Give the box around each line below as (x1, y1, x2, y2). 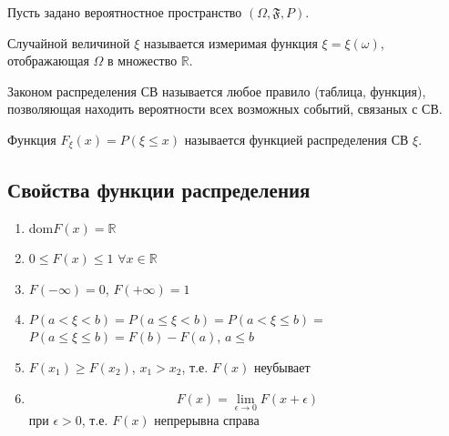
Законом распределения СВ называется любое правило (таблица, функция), (7, 81, 426, 100)
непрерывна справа (154, 410, 260, 429)
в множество (107, 51, 178, 70)
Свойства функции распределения (7, 175, 311, 203)
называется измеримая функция (143, 33, 318, 52)
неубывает (253, 358, 311, 376)
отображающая (7, 51, 89, 70)
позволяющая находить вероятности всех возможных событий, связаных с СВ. (7, 99, 443, 118)
